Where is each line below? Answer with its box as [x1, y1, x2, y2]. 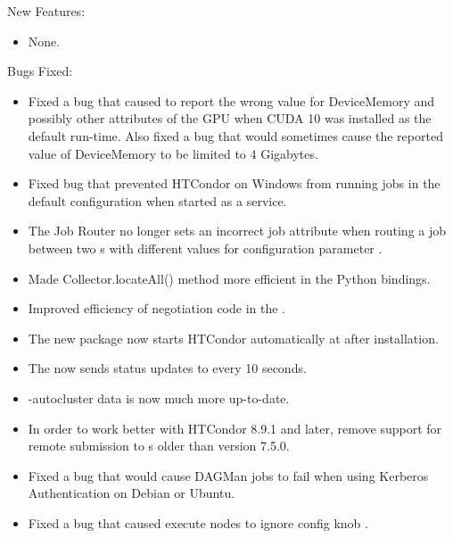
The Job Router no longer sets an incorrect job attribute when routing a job [28, 221, 447, 240]
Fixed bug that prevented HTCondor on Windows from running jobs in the [28, 174, 441, 193]
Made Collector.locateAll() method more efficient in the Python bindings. [28, 269, 431, 287]
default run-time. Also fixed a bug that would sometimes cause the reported [28, 126, 443, 145]
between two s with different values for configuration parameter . [28, 238, 383, 257]
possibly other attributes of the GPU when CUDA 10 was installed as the [28, 109, 432, 128]
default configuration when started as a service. [28, 191, 287, 210]
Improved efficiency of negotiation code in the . [28, 299, 285, 318]
